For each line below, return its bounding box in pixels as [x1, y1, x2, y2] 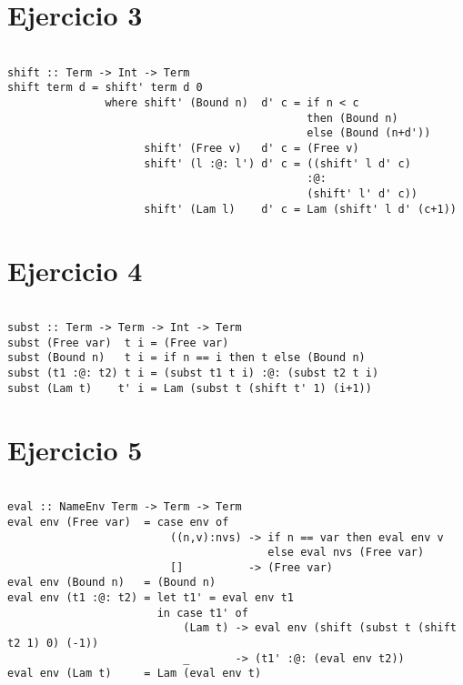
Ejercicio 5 [7, 430, 143, 468]
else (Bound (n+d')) [307, 126, 431, 140]
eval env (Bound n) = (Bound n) [7, 576, 216, 589]
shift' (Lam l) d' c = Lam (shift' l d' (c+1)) [144, 202, 457, 216]
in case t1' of [156, 606, 248, 620]
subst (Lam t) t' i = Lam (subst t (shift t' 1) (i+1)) [7, 381, 372, 395]
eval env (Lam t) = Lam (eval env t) [7, 667, 262, 680]
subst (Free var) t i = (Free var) [7, 336, 229, 349]
